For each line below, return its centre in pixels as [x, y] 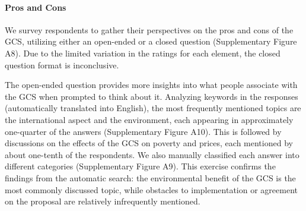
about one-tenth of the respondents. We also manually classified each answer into [152, 154]
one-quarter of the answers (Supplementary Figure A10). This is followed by [143, 131]
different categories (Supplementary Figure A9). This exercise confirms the [140, 166]
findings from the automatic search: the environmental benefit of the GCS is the [150, 177]
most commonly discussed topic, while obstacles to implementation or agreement [151, 189]
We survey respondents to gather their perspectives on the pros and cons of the [149, 29]
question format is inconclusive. [62, 64]
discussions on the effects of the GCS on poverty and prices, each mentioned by [149, 143]
